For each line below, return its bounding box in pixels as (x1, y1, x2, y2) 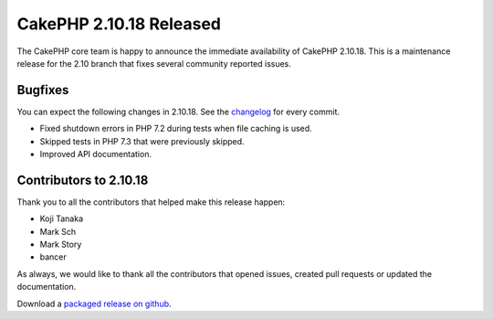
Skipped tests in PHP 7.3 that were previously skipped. (39, 135, 246, 146)
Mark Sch (39, 226, 77, 237)
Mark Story (39, 239, 82, 250)
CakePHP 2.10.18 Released (16, 14, 221, 34)
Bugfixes (16, 82, 69, 98)
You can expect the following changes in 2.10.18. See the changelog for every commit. (16, 106, 341, 117)
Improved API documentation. (39, 149, 152, 160)
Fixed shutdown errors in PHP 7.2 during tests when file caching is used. (39, 123, 312, 134)
